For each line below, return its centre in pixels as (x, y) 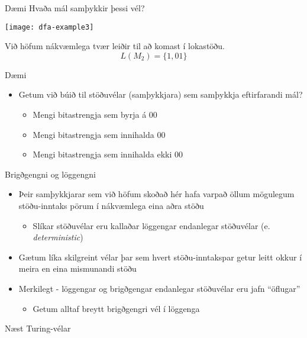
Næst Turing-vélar (38, 328)
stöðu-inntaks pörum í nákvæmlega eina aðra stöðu (111, 205)
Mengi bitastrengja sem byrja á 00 (95, 115)
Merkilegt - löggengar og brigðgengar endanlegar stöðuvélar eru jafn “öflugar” (159, 288)
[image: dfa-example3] (49, 27)
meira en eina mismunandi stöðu (77, 268)
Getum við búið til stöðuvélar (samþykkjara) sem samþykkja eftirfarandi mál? (161, 94)
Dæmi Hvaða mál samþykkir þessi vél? (75, 8)
